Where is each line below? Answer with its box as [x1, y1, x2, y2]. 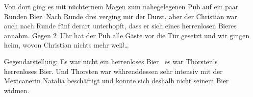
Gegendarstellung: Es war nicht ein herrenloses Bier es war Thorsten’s [4, 56, 218, 66]
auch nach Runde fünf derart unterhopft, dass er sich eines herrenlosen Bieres [4, 21, 237, 31]
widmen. [4, 85, 29, 95]
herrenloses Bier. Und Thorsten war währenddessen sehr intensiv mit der [4, 66, 223, 76]
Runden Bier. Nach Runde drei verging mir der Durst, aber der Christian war [4, 11, 237, 21]
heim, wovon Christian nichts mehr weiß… [4, 40, 129, 50]
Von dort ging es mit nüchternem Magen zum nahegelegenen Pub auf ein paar [4, 1, 239, 11]
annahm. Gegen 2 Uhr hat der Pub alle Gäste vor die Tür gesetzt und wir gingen [4, 30, 250, 40]
